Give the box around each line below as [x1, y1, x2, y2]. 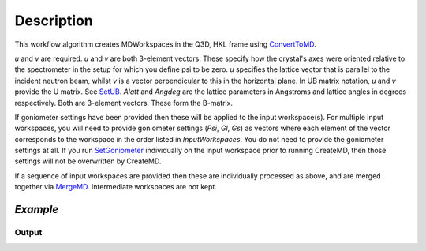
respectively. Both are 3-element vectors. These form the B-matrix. [14, 98, 233, 107]
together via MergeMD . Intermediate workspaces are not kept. [14, 182, 217, 192]
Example [14, 203, 59, 216]
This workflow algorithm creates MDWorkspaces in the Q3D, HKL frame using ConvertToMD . [14, 39, 317, 49]
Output [14, 227, 43, 238]
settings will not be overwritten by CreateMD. [14, 156, 162, 166]
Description [14, 12, 94, 29]
